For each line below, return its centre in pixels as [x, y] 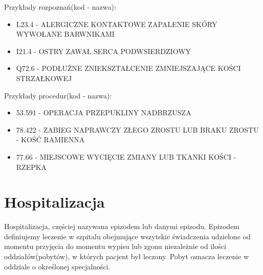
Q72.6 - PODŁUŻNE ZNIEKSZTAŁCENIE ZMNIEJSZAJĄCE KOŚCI [128, 68]
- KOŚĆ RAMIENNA [50, 140]
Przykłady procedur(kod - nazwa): [58, 95]
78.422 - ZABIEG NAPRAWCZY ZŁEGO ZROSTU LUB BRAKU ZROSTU [137, 129]
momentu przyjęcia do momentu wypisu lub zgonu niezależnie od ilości [115, 246]
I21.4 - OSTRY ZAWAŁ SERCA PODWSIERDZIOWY [104, 51]
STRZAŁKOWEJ [44, 78]
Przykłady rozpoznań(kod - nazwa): [60, 7]
